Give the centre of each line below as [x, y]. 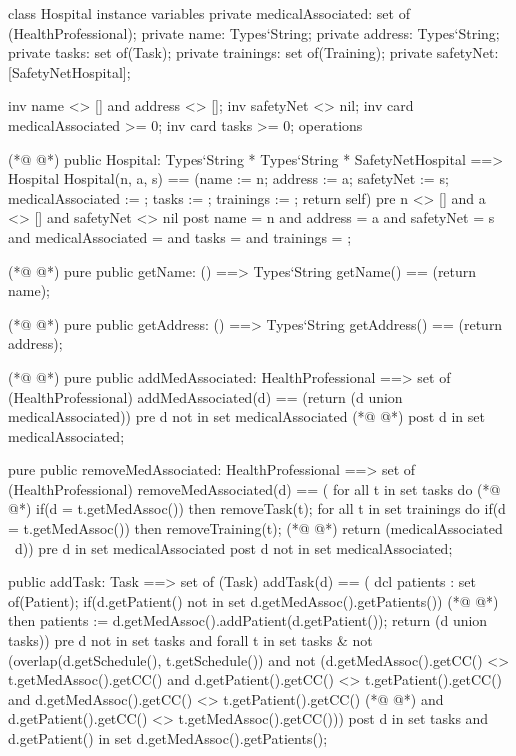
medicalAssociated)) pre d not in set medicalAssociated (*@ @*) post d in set [246, 416]
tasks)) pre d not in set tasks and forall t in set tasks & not [190, 640]
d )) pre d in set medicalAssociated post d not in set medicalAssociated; [234, 547]
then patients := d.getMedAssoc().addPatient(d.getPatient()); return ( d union [248, 620]
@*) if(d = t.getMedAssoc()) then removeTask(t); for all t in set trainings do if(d [257, 508]
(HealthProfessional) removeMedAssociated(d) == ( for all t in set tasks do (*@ [254, 488]
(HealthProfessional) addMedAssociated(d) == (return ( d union [205, 396]
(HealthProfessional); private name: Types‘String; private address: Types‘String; [254, 32]
